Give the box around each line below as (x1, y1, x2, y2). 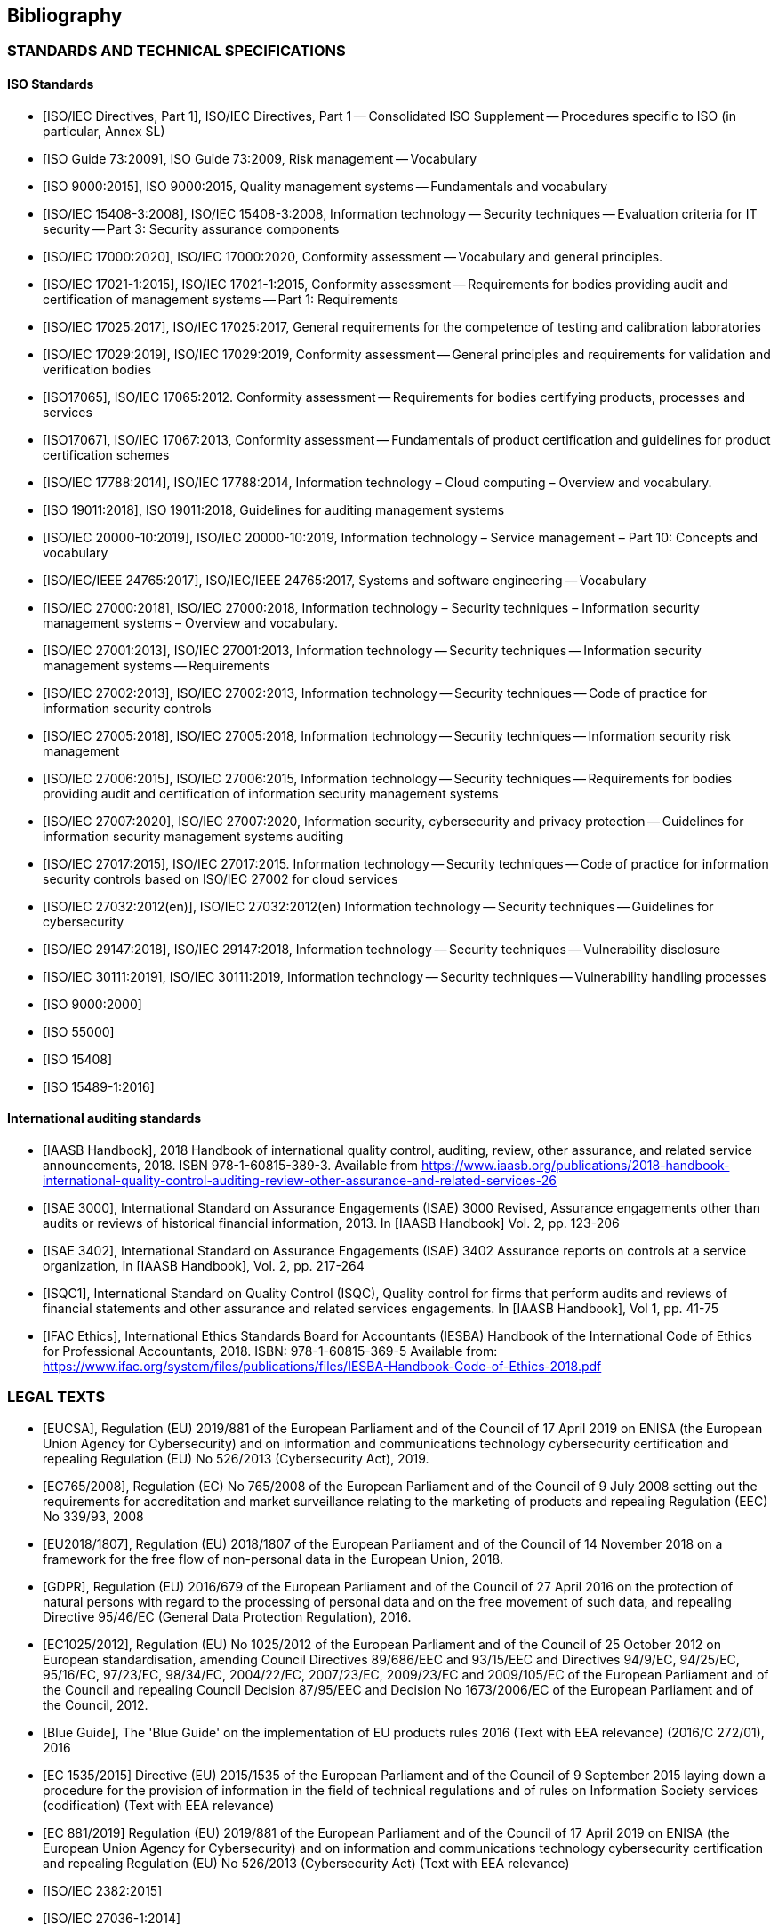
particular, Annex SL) (43, 123, 165, 139)
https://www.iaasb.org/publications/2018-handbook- (421, 1157, 730, 1173)
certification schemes (43, 446, 170, 462)
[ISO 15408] (43, 1051, 113, 1067)
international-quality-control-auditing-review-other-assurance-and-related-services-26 (43, 1172, 557, 1188)
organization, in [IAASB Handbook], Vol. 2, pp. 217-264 (43, 1257, 365, 1273)
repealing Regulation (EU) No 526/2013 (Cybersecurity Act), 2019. (43, 1450, 429, 1466)
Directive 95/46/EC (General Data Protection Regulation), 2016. (43, 1608, 412, 1624)
